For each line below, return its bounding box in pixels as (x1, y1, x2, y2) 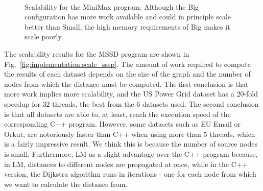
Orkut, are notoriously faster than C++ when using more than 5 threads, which (4, 128, 255, 139)
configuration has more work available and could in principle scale (25, 11, 231, 22)
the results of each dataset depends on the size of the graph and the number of (4, 68, 251, 79)
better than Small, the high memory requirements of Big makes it (25, 21, 230, 32)
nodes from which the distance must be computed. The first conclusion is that (4, 78, 249, 89)
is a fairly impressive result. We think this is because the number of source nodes (4, 138, 257, 149)
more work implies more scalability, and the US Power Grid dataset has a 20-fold (4, 88, 258, 99)
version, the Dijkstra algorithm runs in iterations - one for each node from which (4, 169, 256, 179)
